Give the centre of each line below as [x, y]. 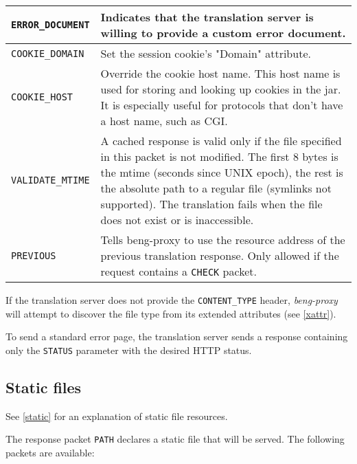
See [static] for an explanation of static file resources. [117, 416]
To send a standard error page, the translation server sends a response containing [177, 336]
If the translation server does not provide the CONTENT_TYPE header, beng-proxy [172, 300]
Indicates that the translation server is [207, 17]
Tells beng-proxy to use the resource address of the [223, 240]
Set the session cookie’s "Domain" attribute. [206, 53]
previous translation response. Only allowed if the [220, 255]
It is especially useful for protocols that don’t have [222, 105]
